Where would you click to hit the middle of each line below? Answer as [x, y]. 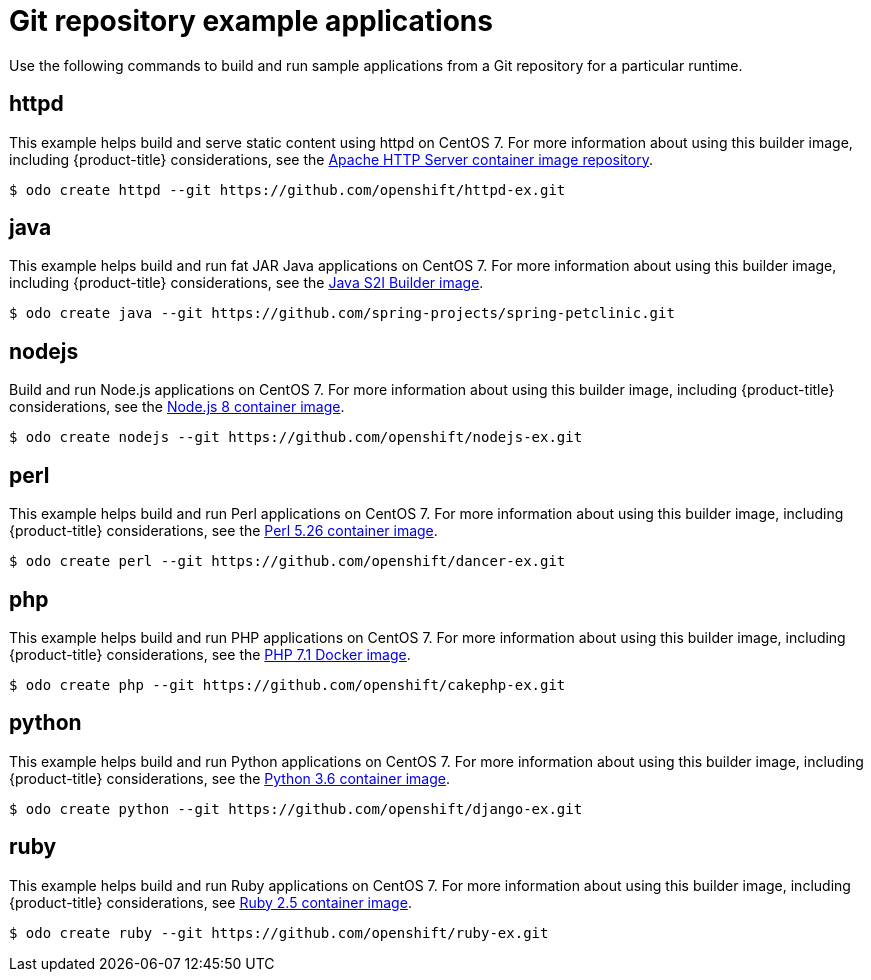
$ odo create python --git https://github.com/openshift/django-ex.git [296, 808]
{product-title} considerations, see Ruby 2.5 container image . [210, 902]
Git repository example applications [251, 21]
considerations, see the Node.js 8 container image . [177, 407]
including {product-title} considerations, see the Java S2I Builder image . [246, 283]
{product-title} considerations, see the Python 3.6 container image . [229, 778]
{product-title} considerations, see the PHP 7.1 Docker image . [210, 654]
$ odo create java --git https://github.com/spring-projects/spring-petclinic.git [342, 313]
